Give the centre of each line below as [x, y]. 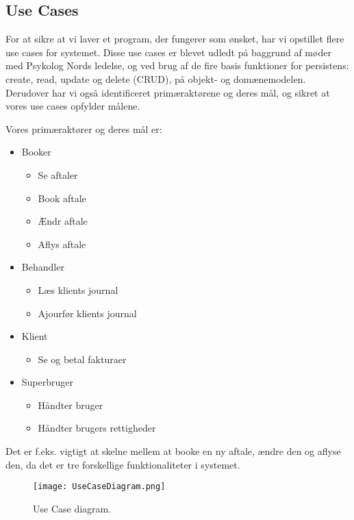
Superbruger [48, 382]
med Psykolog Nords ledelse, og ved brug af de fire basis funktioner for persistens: [177, 65]
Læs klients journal [78, 289]
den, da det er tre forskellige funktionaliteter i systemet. [123, 464]
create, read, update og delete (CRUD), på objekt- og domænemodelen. [156, 78]
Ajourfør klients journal [87, 313]
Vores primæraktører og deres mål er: [84, 128]
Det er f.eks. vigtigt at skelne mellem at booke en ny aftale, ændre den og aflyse [173, 451]
